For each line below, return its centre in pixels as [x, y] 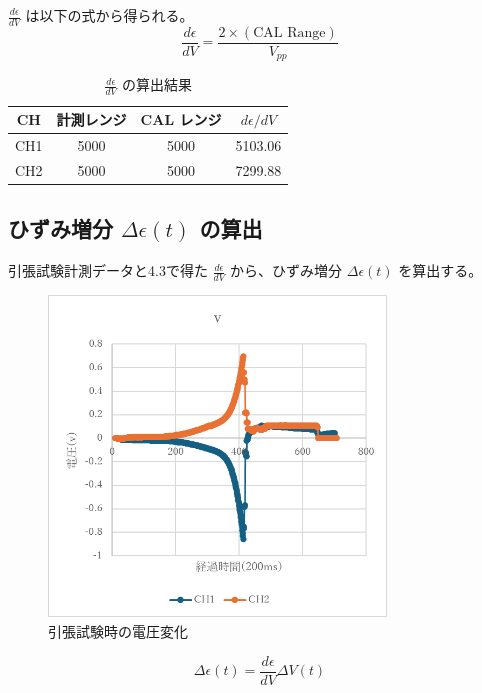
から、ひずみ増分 [286, 270]
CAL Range [289, 32]
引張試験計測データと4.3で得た [108, 270]
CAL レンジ [181, 119]
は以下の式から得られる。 [109, 15]
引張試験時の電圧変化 [118, 631]
